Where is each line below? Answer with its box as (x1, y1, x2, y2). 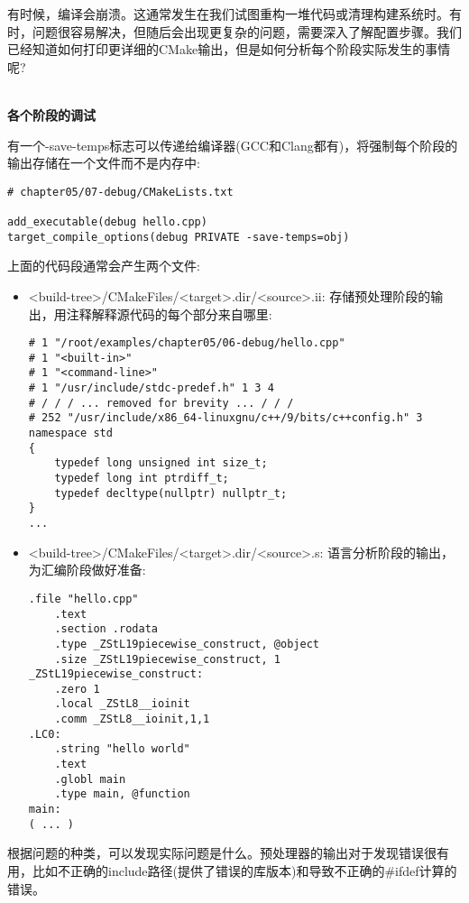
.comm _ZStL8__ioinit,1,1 (54, 713, 210, 726)
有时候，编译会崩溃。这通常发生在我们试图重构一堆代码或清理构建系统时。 (7, 5, 449, 23)
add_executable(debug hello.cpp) (7, 216, 207, 229)
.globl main (54, 772, 126, 786)
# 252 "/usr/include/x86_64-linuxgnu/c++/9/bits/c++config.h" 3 (28, 411, 423, 425)
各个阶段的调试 (7, 105, 96, 124)
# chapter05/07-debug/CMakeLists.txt (7, 185, 234, 198)
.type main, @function (54, 788, 190, 801)
